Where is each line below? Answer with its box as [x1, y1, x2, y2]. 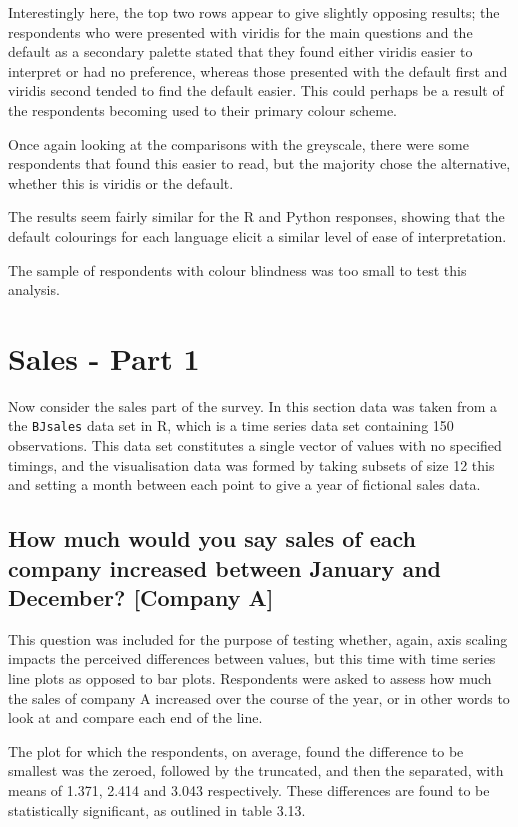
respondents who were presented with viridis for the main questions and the [8, 21, 473, 42]
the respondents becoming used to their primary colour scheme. [8, 99, 397, 120]
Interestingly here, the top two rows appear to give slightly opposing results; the [8, 2, 500, 22]
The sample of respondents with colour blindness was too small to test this [8, 259, 467, 280]
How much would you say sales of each [8, 523, 417, 554]
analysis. [8, 279, 60, 300]
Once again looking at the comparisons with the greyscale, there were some [8, 133, 469, 154]
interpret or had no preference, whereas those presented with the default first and [8, 60, 508, 81]
